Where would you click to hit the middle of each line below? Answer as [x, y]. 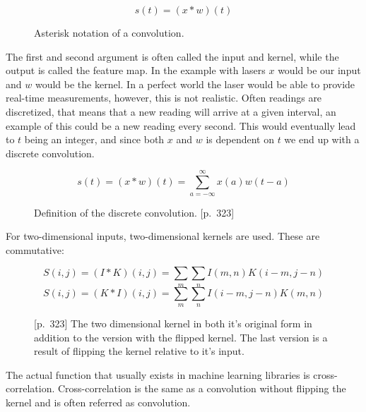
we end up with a [322, 139]
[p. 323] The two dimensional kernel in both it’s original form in [173, 323]
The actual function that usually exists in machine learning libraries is [158, 374]
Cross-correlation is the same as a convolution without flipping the [202, 388]
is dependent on [240, 139]
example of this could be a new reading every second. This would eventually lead [181, 125]
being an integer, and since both [94, 139]
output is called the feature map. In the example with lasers [136, 70]
